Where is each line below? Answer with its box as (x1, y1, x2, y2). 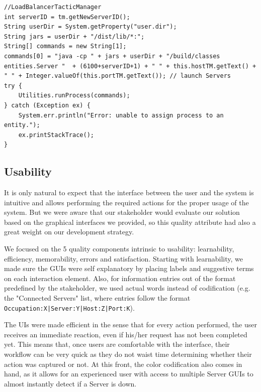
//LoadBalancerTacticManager (4, 4, 102, 11)
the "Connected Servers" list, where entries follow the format (4, 293, 191, 303)
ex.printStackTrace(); (18, 131, 94, 139)
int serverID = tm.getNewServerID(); (4, 13, 130, 21)
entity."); (4, 121, 40, 129)
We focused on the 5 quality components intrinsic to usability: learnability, (4, 243, 234, 254)
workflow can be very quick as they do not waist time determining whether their (4, 349, 252, 359)
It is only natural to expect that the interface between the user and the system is (4, 187, 254, 198)
